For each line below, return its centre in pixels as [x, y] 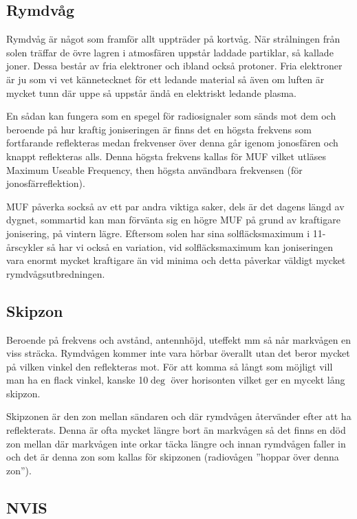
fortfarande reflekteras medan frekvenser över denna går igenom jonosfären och [172, 143]
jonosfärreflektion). [46, 183]
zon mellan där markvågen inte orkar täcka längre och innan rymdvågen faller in [176, 443]
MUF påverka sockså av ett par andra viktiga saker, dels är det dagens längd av [175, 206]
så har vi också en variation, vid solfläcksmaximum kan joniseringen [190, 246]
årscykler [25, 246]
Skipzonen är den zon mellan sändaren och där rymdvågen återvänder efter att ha [179, 416]
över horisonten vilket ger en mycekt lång [258, 380]
